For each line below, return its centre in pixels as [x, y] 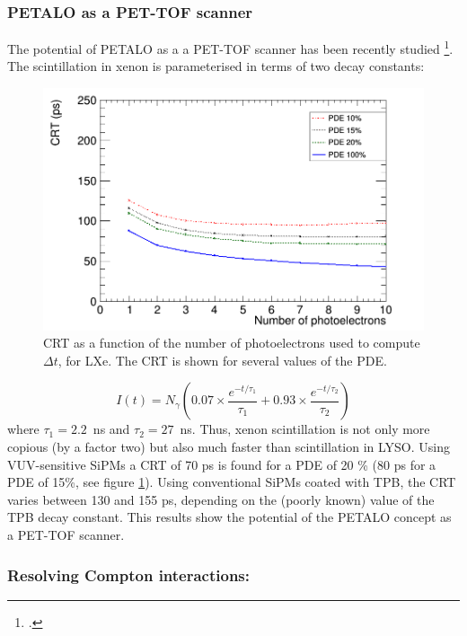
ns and [111, 429]
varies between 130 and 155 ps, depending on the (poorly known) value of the [221, 499]
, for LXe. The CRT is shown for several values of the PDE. [222, 360]
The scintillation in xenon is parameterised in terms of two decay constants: [216, 66]
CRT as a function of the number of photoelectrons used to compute [232, 343]
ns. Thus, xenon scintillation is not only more [305, 429]
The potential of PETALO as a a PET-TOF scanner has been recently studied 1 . [230, 47]
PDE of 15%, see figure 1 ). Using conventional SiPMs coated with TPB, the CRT [232, 482]
